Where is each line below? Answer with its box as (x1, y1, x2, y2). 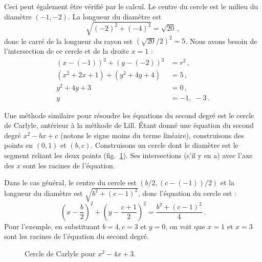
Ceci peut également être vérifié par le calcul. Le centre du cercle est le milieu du (4, 1, 258, 11)
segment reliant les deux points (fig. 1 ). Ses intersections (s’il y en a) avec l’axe (4, 149, 253, 160)
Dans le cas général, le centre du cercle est (4, 177, 137, 188)
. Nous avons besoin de (185, 35, 257, 46)
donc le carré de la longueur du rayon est (4, 35, 133, 46)
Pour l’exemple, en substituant (4, 221, 100, 231)
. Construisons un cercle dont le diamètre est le (91, 140, 238, 150)
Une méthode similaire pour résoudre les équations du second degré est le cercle (4, 110, 254, 120)
